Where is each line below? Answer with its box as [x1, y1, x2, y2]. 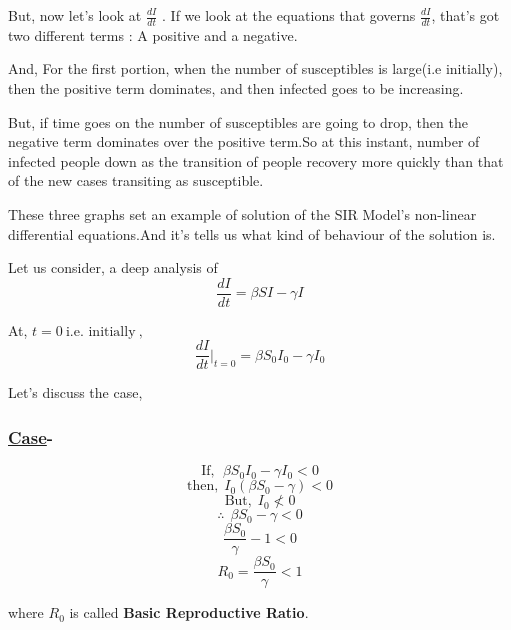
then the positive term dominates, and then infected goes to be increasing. [8, 78, 464, 99]
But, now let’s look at [8, 5, 142, 25]
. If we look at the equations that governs [162, 5, 416, 25]
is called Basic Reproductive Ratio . [69, 602, 309, 623]
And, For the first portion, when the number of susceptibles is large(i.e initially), [8, 58, 503, 79]
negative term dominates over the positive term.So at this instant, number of [8, 131, 480, 152]
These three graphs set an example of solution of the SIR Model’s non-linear [8, 203, 477, 224]
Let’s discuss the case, [8, 382, 143, 403]
